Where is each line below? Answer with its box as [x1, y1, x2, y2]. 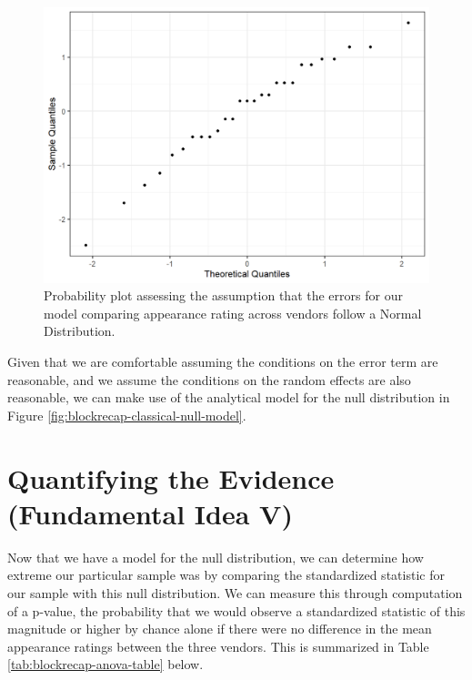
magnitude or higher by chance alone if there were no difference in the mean [7, 619, 432, 638]
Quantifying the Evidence [7, 459, 335, 496]
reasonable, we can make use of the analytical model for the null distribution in [7, 388, 450, 407]
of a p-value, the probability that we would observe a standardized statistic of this [7, 601, 466, 620]
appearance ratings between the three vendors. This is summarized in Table [7, 636, 429, 655]
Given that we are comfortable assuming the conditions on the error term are [7, 352, 438, 371]
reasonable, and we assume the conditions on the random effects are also [7, 370, 411, 389]
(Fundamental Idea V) [7, 494, 293, 532]
